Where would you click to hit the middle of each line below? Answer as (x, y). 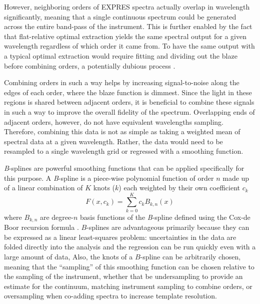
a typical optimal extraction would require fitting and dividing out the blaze (121, 55)
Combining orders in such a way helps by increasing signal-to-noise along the (122, 82)
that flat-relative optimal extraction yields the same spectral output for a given (125, 36)
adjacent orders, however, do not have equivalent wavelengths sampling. (114, 121)
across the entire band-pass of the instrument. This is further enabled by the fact (128, 26)
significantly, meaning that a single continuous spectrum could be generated (120, 16)
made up (236, 178)
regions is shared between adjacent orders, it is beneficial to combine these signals (129, 102)
